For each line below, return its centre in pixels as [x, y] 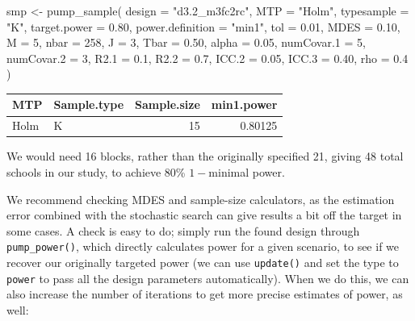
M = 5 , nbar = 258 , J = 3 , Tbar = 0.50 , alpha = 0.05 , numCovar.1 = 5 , [186, 42]
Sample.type [89, 104]
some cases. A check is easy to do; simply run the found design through [183, 230]
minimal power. [247, 172]
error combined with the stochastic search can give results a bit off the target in [204, 215]
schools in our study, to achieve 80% [96, 172]
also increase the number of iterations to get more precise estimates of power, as [205, 294]
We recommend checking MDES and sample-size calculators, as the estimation [201, 199]
